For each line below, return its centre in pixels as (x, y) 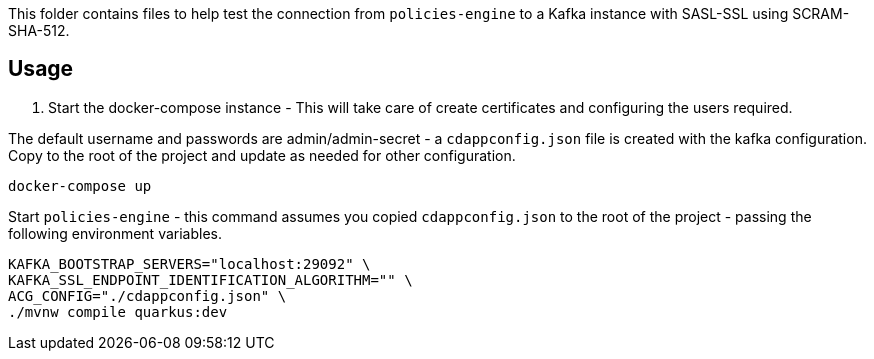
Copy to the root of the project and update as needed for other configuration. (262, 155)
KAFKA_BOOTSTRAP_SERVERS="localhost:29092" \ (189, 263)
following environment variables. (115, 233)
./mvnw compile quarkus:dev (118, 311)
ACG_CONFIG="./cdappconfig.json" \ (147, 295)
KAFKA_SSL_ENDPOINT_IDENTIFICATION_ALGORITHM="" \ (210, 279)
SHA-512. (39, 30)
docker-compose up (80, 185)
